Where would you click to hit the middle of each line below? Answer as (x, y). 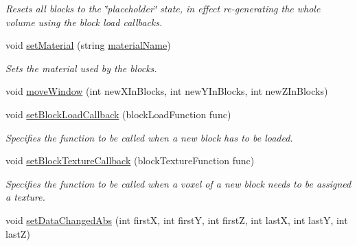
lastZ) (18, 233)
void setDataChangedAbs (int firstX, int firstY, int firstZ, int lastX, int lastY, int (177, 220)
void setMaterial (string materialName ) (88, 45)
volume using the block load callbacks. (84, 22)
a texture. (25, 197)
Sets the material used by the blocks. (81, 68)
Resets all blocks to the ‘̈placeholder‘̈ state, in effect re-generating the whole (163, 8)
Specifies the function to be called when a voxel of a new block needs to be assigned (178, 183)
